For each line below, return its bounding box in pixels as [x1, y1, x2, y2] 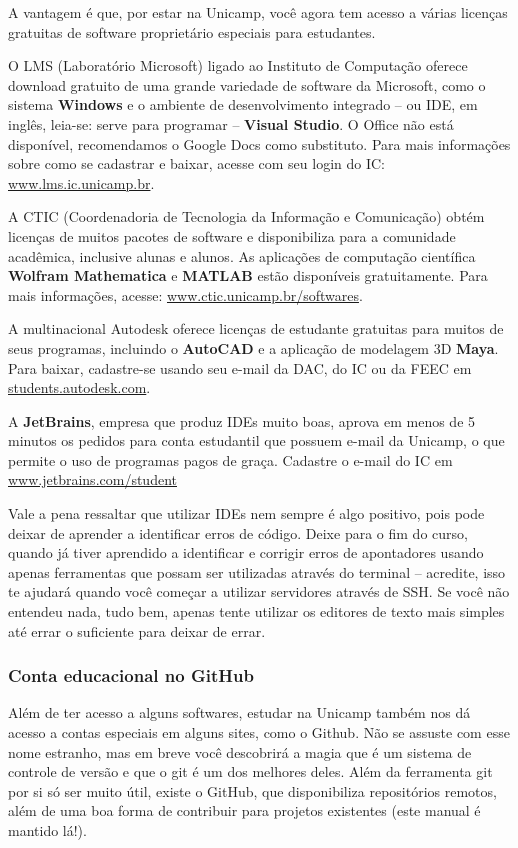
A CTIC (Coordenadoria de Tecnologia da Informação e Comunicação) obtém [8, 206, 485, 227]
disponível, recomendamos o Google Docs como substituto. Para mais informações [8, 133, 511, 154]
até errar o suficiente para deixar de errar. [8, 620, 266, 641]
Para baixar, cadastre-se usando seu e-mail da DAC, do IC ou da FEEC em [8, 357, 472, 378]
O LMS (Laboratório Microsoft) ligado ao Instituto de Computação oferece [8, 55, 468, 76]
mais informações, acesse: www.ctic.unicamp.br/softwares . [8, 284, 363, 305]
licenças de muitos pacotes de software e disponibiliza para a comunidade [8, 225, 456, 246]
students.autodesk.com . [8, 377, 151, 398]
